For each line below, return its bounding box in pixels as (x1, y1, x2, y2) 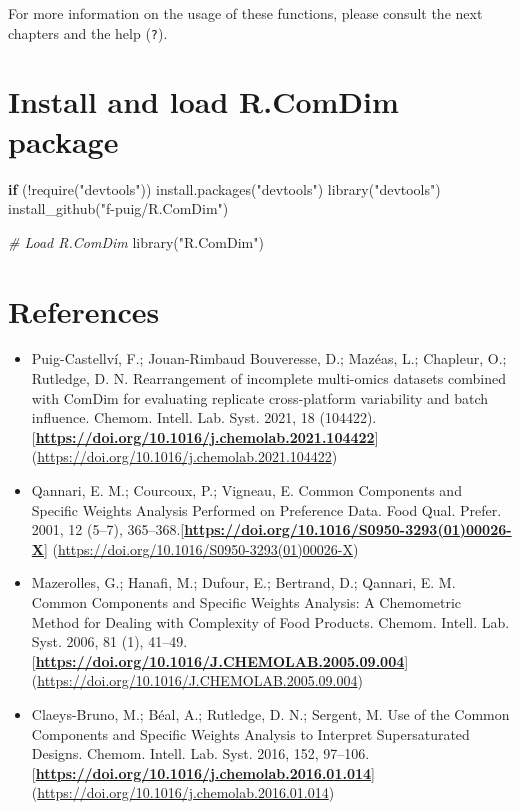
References (8, 290, 160, 331)
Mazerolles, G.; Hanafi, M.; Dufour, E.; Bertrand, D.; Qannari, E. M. (31, 572, 456, 593)
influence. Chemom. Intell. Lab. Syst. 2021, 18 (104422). (31, 407, 377, 428)
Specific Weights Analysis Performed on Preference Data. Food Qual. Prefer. (31, 499, 502, 520)
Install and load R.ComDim (8, 81, 399, 122)
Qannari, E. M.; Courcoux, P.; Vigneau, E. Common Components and (31, 480, 462, 501)
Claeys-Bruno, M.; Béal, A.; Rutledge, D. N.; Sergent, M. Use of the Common (31, 703, 510, 724)
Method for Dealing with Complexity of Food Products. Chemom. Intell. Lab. (31, 611, 510, 632)
